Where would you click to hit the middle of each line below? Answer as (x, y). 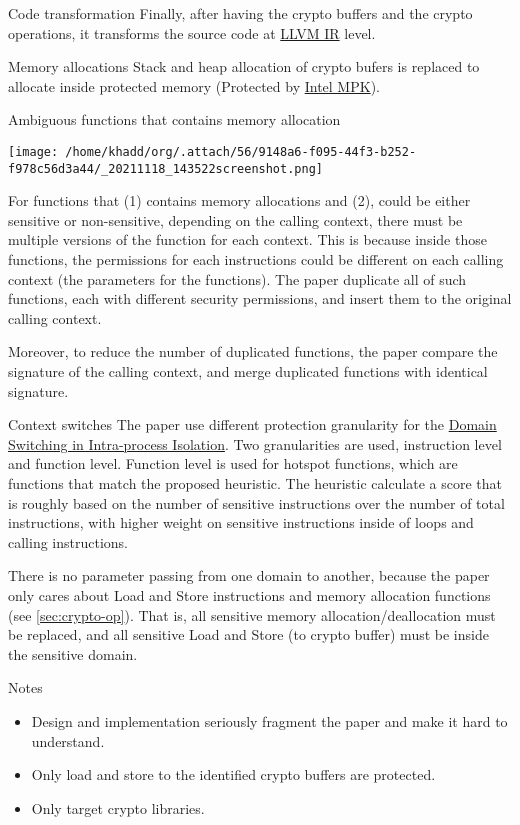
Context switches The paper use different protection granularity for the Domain (252, 424)
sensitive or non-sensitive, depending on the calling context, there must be (235, 219)
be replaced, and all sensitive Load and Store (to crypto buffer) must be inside (248, 634)
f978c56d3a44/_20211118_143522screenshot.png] (165, 168)
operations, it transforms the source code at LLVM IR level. (192, 32)
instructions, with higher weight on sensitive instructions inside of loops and (241, 522)
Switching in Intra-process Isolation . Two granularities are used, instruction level (255, 443)
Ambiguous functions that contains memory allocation (174, 119)
